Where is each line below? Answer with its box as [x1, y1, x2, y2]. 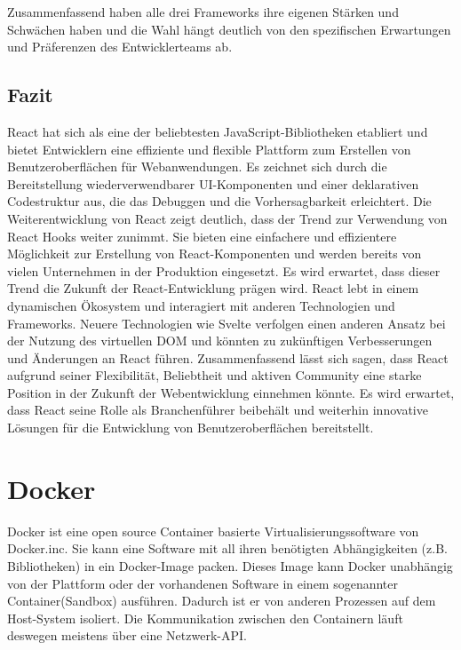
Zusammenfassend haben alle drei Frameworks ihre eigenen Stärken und [7, 3, 399, 20]
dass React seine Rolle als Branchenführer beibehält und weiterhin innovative [7, 400, 428, 419]
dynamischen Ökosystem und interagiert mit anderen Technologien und [7, 296, 395, 314]
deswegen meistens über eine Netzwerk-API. [7, 626, 247, 645]
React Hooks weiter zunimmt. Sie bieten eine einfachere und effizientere [7, 226, 397, 245]
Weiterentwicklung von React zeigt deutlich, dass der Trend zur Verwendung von [7, 209, 448, 227]
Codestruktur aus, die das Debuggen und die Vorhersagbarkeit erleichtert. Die [7, 192, 432, 210]
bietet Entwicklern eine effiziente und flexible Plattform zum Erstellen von [7, 139, 411, 158]
